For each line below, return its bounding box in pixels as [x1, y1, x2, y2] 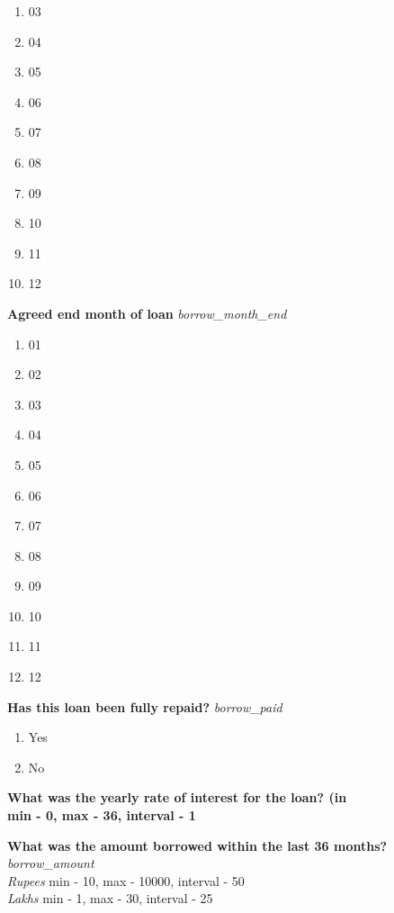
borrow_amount [7, 854, 94, 872]
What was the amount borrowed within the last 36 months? [7, 836, 388, 854]
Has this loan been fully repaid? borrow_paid [7, 697, 282, 716]
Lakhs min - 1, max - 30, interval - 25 [7, 889, 213, 908]
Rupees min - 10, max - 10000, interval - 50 [7, 871, 245, 890]
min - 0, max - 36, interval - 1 [7, 806, 196, 825]
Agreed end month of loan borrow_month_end [7, 303, 287, 322]
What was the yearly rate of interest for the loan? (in [7, 788, 347, 807]
